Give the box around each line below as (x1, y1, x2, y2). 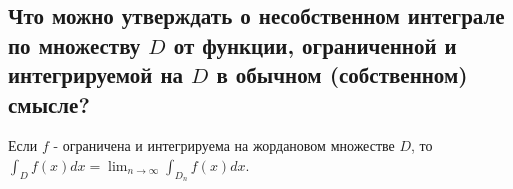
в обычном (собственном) (216, 59, 468, 90)
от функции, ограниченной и (173, 29, 457, 60)
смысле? (8, 88, 90, 119)
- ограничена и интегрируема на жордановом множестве (53, 135, 395, 156)
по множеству (8, 29, 141, 60)
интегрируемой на (8, 59, 183, 90)
